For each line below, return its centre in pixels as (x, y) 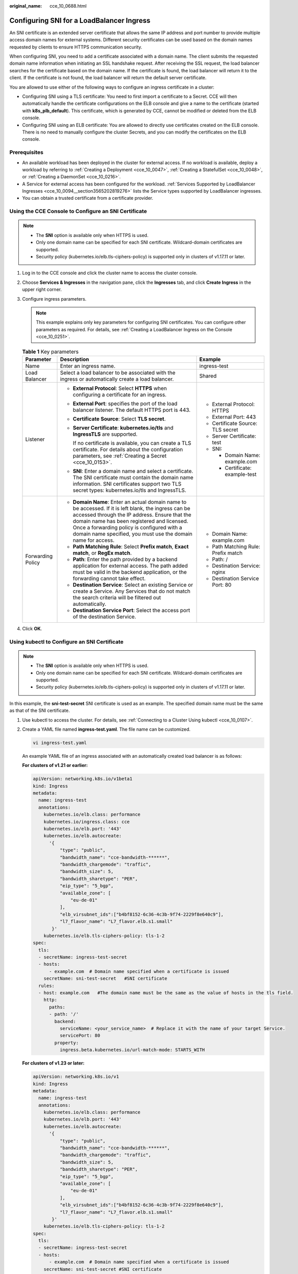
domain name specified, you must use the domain (133, 534)
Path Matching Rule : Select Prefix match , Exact (131, 546)
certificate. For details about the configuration (128, 449)
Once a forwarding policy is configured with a (128, 527)
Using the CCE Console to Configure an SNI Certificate (78, 211)
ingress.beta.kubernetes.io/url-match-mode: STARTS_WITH (132, 1050)
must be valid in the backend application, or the (130, 572)
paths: (57, 1007)
